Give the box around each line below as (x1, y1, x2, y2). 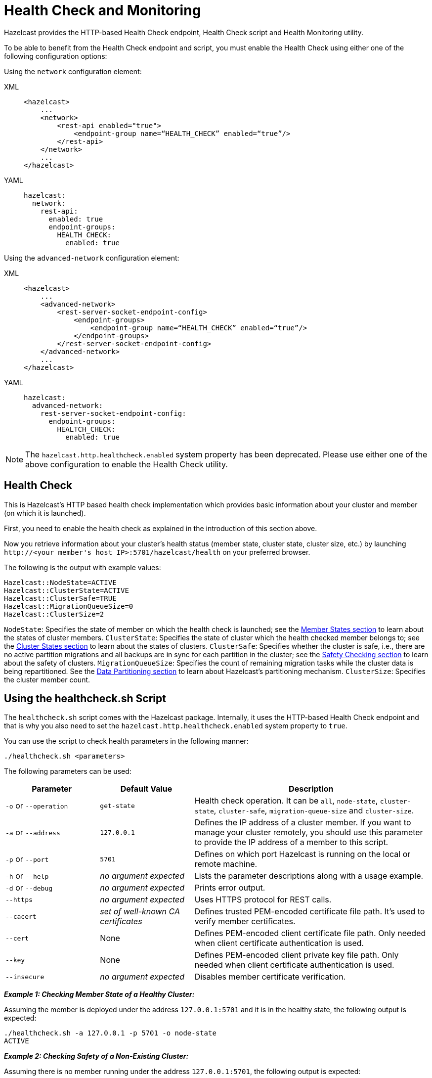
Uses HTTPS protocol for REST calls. (194, 895, 332, 905)
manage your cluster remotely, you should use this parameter (194, 827, 423, 838)
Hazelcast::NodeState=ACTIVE (4, 578, 117, 586)
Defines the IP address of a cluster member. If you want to (194, 817, 411, 828)
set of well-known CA (100, 906, 180, 917)
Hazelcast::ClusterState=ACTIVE (4, 586, 129, 594)
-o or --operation (5, 801, 68, 811)
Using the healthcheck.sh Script (4, 692, 166, 705)
